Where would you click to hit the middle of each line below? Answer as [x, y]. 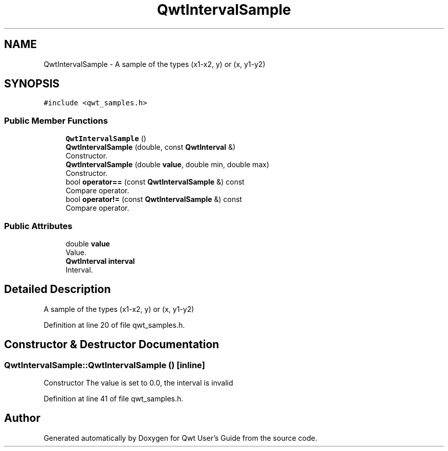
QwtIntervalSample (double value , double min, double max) [167, 165]
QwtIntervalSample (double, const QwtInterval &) [151, 147]
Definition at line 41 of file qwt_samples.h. [114, 399]
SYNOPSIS [32, 84]
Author [22, 418]
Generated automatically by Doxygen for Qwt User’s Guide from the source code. [181, 438]
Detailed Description [58, 289]
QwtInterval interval [100, 261]
